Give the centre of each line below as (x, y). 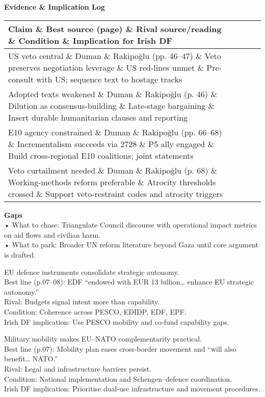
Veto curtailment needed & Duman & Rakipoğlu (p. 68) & (113, 170)
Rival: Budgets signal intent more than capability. (82, 302)
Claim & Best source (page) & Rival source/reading (115, 29)
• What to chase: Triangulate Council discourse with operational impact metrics (130, 225)
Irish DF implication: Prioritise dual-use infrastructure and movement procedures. (132, 389)
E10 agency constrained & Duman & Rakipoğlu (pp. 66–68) (115, 132)
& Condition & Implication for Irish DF (90, 40)
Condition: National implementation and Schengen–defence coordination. (118, 378)
